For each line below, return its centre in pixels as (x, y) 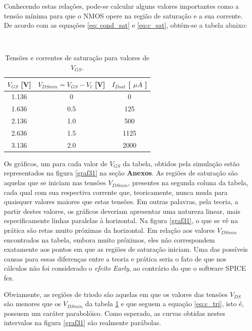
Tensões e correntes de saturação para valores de (77, 58)
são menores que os (33, 304)
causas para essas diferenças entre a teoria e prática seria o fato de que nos (115, 258)
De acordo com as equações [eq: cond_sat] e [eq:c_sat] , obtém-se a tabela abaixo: (126, 25)
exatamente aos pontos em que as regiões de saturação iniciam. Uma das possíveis (126, 249)
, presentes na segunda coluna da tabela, (188, 183)
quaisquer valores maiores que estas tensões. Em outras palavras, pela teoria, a (121, 201)
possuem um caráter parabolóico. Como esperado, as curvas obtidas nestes (115, 313)
